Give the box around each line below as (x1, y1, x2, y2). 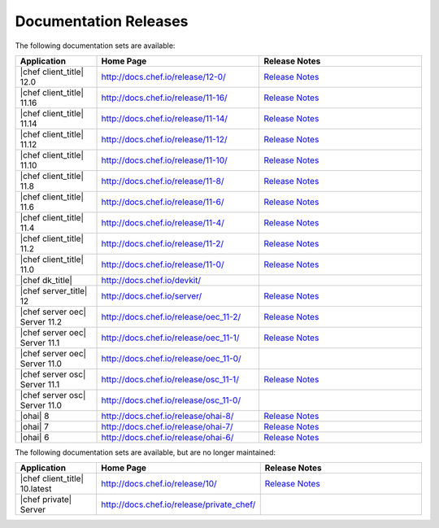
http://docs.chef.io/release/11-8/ (101, 175, 224, 186)
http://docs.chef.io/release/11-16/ (101, 92, 228, 103)
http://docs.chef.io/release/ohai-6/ (101, 431, 234, 443)
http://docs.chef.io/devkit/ (101, 274, 202, 286)
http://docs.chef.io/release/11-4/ (101, 216, 225, 228)
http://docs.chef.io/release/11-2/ (101, 238, 224, 249)
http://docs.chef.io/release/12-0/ (101, 71, 227, 82)
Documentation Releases (15, 12, 189, 30)
